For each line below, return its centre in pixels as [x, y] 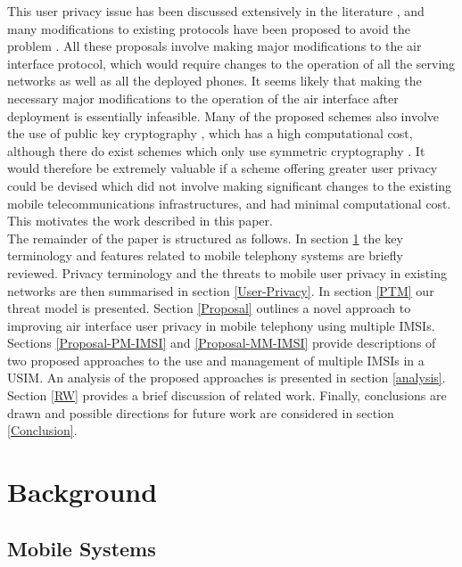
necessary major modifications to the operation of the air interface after [203, 98]
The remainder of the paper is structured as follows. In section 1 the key [205, 238]
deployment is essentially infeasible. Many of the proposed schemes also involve [223, 115]
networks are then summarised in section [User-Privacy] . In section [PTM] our [221, 290]
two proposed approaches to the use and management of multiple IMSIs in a [216, 360]
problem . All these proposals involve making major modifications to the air [214, 46]
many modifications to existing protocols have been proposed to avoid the [209, 28]
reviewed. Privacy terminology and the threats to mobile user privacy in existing [227, 272]
